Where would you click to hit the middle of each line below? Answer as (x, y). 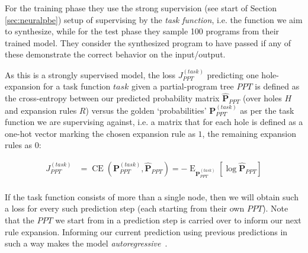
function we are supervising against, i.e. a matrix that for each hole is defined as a (154, 122)
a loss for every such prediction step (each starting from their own (125, 208)
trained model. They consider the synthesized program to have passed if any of (148, 42)
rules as (19, 145)
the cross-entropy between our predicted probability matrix (112, 98)
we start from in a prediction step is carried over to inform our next (178, 220)
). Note (275, 208)
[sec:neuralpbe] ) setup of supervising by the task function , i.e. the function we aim (154, 19)
